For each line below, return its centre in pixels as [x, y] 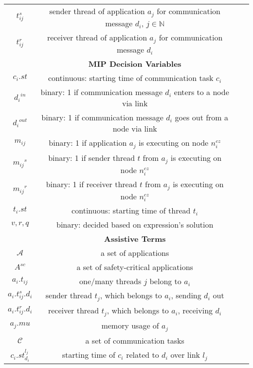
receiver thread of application [97, 37]
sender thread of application [97, 11]
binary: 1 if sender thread [92, 157]
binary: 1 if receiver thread [91, 184]
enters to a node [201, 92]
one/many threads [110, 281]
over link [185, 355]
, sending [186, 295]
